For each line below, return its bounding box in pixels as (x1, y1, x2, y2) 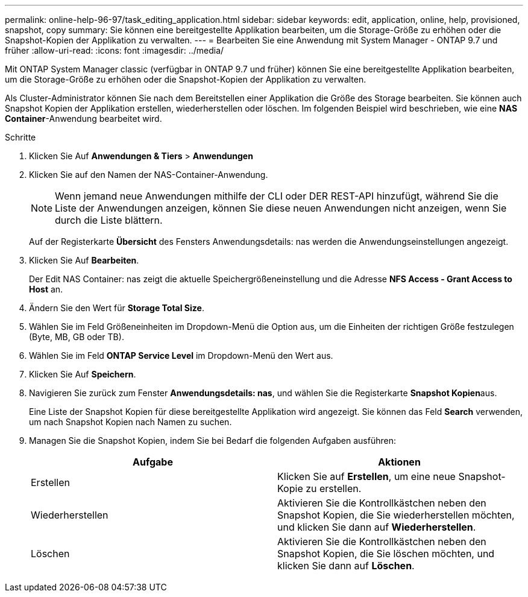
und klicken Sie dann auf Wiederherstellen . (277, 521, 476, 533)
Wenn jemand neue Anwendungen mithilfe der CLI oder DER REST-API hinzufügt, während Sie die (55, 190, 498, 202)
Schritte (5, 132, 36, 142)
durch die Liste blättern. (55, 214, 163, 226)
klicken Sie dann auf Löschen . (277, 560, 415, 572)
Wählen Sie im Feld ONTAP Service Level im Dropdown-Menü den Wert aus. (29, 350, 333, 361)
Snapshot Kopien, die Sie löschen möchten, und (277, 548, 495, 560)
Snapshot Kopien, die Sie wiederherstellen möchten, (277, 509, 515, 521)
